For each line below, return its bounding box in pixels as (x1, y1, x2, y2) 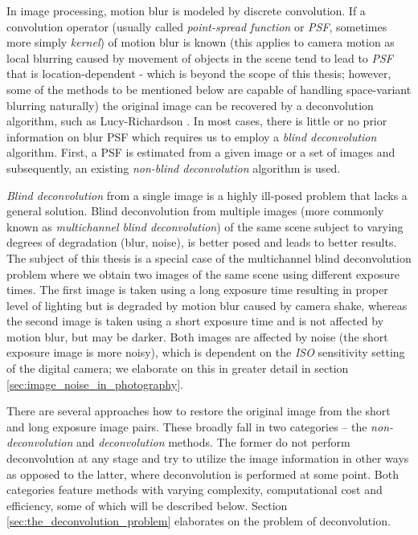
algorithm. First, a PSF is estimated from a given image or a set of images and (6, 144, 395, 161)
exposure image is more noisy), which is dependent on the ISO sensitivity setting (6, 344, 405, 361)
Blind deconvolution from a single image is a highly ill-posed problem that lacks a (6, 186, 408, 203)
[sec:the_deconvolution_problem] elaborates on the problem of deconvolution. (6, 513, 391, 529)
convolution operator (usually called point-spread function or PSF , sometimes (6, 18, 387, 35)
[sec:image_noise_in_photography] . (6, 375, 183, 392)
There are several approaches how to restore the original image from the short (6, 402, 391, 419)
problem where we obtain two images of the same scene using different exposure (6, 265, 400, 282)
